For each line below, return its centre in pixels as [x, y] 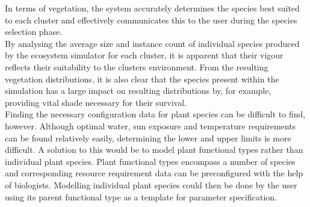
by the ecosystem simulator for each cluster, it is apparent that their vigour [144, 55]
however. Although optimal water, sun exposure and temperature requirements [150, 125]
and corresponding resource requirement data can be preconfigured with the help [154, 173]
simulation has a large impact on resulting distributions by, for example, [138, 91]
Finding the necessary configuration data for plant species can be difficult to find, [155, 114]
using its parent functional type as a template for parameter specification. [141, 196]
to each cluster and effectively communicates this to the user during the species [151, 20]
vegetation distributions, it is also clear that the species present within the [142, 79]
